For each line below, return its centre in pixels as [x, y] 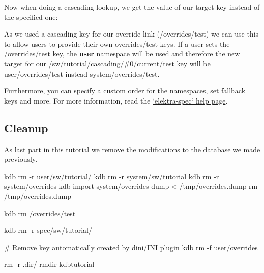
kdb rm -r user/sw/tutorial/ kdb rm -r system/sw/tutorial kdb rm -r [112, 176]
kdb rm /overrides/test [40, 213]
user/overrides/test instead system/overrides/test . [82, 73]
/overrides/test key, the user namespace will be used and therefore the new [122, 54]
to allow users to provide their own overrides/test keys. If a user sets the [117, 43]
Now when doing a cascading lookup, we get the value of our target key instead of [132, 7]
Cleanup [26, 128]
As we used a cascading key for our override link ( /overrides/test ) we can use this [131, 34]
